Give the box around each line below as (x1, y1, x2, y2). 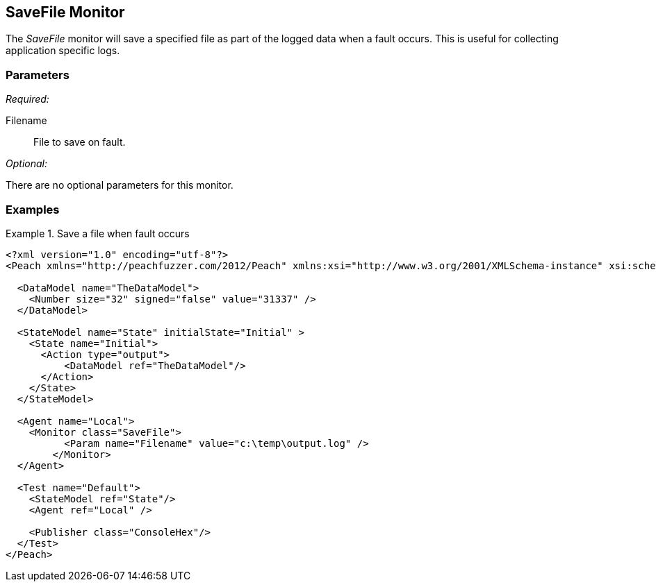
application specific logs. (6, 44, 120, 57)
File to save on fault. (33, 136, 126, 148)
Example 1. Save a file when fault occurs (6, 227, 190, 239)
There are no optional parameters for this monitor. (6, 179, 233, 192)
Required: (6, 93, 49, 105)
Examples (6, 202, 60, 216)
